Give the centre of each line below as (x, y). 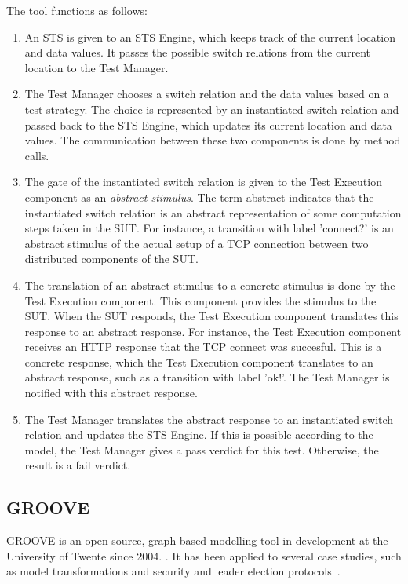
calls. (37, 155)
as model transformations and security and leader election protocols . (173, 571)
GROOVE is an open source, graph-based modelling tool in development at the (197, 540)
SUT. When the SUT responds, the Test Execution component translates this (211, 316)
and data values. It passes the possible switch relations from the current (197, 52)
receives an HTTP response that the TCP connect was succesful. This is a (203, 347)
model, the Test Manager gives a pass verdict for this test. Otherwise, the (202, 449)
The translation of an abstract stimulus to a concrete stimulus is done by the (210, 285)
